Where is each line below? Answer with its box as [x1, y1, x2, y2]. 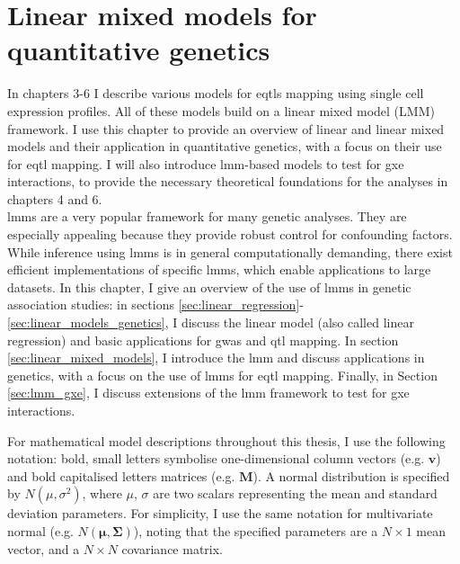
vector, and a [7, 539, 80, 558]
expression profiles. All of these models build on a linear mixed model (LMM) [7, 101, 435, 120]
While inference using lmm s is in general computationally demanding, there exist [7, 242, 453, 261]
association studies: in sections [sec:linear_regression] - [7, 295, 304, 314]
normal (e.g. [7, 521, 74, 540]
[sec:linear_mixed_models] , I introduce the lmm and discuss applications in [7, 348, 425, 367]
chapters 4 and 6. [7, 189, 102, 208]
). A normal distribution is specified [252, 466, 450, 485]
